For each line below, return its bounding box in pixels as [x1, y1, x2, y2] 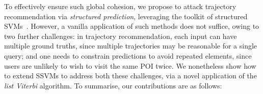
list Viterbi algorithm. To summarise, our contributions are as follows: [4, 80, 222, 90]
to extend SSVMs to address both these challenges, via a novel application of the [4, 70, 257, 81]
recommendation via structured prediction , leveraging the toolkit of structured [4, 11, 248, 21]
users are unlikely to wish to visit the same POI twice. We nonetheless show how [4, 60, 256, 71]
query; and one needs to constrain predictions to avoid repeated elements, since [4, 50, 252, 61]
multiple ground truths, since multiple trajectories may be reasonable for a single [4, 40, 257, 51]
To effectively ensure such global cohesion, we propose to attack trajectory [4, 1, 236, 11]
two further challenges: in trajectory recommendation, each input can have [4, 30, 237, 41]
